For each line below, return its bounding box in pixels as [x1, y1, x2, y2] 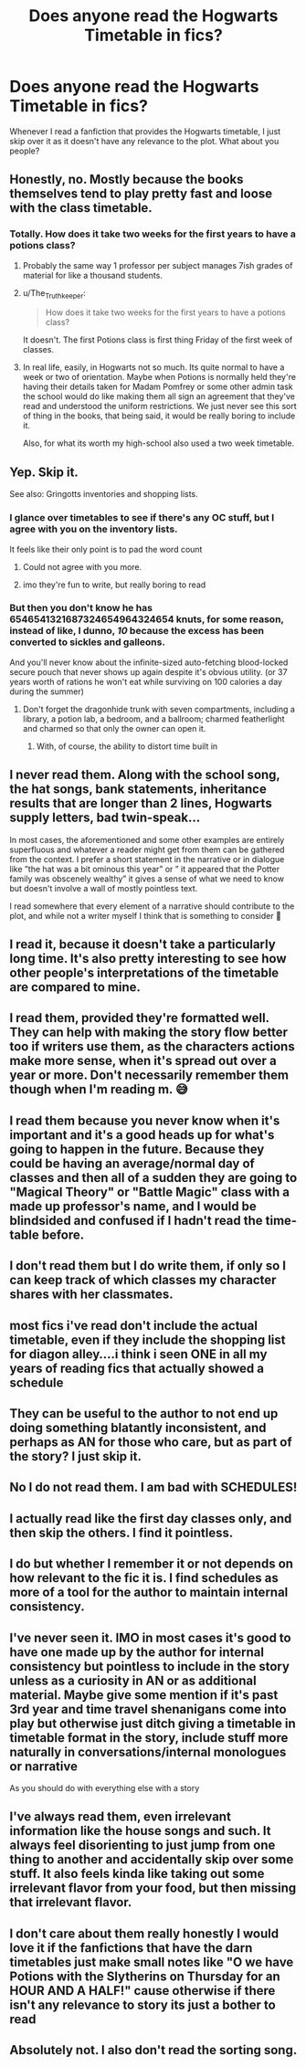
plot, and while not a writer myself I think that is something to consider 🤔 [9, 910, 281, 921]
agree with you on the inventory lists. [9, 522, 178, 535]
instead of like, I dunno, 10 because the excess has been [9, 625, 265, 638]
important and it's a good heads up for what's [9, 1127, 275, 1143]
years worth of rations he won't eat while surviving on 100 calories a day [9, 676, 283, 687]
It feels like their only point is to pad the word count [9, 543, 203, 554]
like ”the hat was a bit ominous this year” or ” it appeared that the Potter [9, 863, 280, 874]
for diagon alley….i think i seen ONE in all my [9, 1346, 268, 1362]
